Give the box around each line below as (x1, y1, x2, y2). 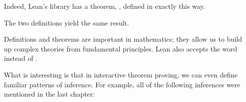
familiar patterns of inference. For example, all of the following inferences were (4, 79, 241, 89)
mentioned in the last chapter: (4, 89, 95, 99)
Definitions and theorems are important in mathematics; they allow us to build (4, 34, 243, 44)
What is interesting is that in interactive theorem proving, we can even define (4, 69, 238, 79)
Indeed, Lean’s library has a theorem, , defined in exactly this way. (4, 1, 205, 11)
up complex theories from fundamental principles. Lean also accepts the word (4, 43, 237, 53)
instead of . (4, 53, 38, 63)
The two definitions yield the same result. (4, 17, 129, 27)
